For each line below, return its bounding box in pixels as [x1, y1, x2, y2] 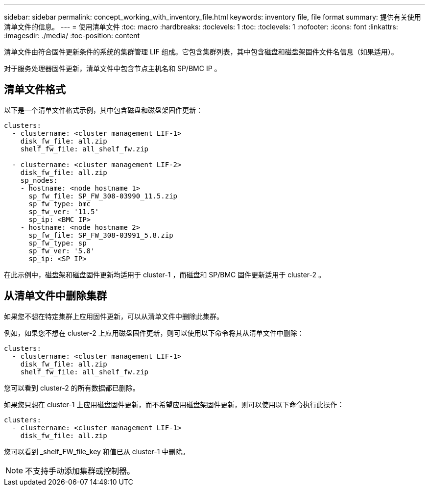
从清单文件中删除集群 [4, 290, 107, 302]
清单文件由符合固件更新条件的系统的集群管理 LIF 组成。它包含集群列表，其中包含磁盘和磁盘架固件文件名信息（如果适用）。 [4, 48, 398, 56]
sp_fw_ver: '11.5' [28, 207, 99, 216]
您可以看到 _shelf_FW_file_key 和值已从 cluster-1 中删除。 [4, 447, 190, 456]
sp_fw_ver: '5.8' [28, 246, 95, 255]
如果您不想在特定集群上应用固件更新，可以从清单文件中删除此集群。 [4, 312, 223, 320]
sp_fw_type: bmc [28, 199, 91, 208]
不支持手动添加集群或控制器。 [25, 465, 135, 476]
